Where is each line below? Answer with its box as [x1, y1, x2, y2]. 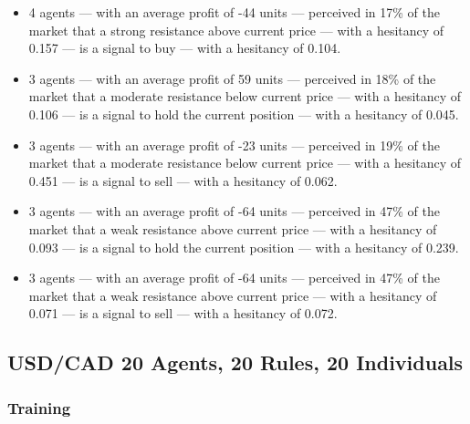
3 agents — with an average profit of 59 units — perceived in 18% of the [28, 68, 436, 88]
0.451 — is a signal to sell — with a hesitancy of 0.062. [28, 171, 338, 190]
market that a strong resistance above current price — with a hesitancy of [28, 20, 444, 39]
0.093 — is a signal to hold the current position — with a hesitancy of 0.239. [28, 237, 459, 256]
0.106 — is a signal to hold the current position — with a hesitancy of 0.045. [28, 104, 459, 123]
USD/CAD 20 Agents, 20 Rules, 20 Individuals [7, 348, 464, 377]
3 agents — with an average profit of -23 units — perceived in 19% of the [28, 135, 440, 154]
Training [7, 396, 71, 419]
